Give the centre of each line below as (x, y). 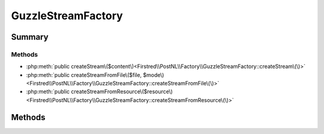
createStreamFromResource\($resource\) (122, 92)
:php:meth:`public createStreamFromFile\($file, (84, 75)
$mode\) (154, 75)
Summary (30, 37)
